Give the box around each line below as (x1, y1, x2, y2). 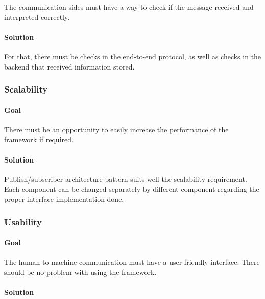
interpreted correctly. (4, 11, 70, 22)
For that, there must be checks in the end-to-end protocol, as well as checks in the (4, 51, 261, 61)
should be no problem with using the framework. (4, 266, 157, 277)
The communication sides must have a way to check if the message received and (4, 2, 254, 12)
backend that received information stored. (4, 61, 135, 72)
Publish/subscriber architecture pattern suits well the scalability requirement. (4, 173, 247, 184)
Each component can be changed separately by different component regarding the (4, 183, 259, 194)
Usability (4, 215, 42, 228)
